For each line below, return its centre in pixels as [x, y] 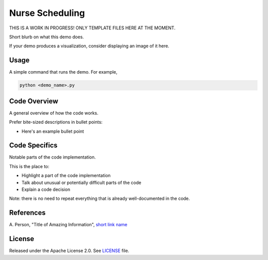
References [27, 213]
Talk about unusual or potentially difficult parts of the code [81, 182]
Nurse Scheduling [47, 13]
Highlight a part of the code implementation [66, 175]
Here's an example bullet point [53, 131]
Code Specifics [33, 145]
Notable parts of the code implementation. [53, 157]
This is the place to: [29, 166]
